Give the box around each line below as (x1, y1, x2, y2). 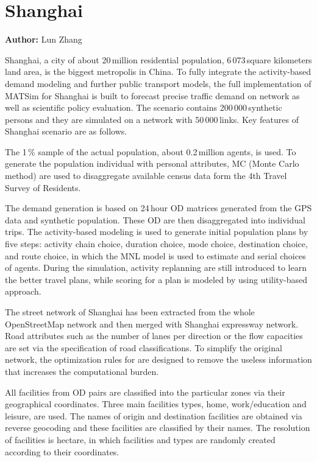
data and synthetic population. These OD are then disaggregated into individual (5, 213, 305, 226)
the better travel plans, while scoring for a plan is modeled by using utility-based (5, 273, 308, 285)
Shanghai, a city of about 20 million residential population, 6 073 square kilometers (5, 53, 312, 66)
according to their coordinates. (5, 445, 119, 458)
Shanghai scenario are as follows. (5, 125, 127, 138)
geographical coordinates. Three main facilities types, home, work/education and (5, 397, 307, 410)
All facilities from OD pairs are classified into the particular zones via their (5, 385, 285, 398)
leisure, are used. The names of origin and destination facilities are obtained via (5, 409, 302, 422)
